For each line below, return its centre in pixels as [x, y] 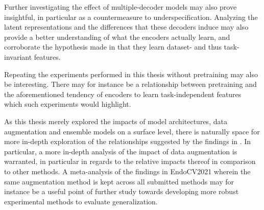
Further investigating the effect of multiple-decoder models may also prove [121, 7]
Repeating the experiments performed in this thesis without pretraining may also [131, 74]
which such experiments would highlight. [68, 104]
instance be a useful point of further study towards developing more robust [122, 191]
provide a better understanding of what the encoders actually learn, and [117, 37]
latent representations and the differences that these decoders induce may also [126, 27]
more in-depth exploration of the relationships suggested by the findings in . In [128, 141]
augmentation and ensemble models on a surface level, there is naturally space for [132, 131]
